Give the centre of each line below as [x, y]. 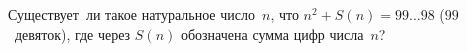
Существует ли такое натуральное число [131, 14]
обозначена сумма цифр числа [272, 33]
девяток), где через [72, 33]
